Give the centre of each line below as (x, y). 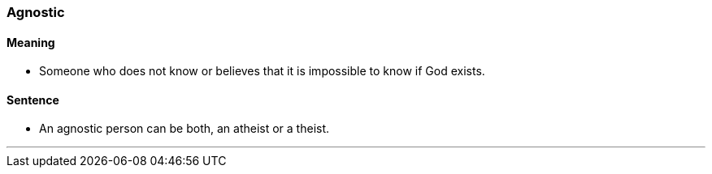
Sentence (33, 100)
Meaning (31, 42)
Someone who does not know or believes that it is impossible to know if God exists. (262, 71)
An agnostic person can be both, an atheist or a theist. (185, 129)
